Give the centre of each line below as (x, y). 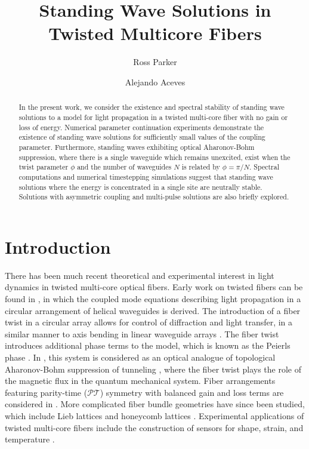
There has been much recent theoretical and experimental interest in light (140, 275)
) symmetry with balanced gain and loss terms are (192, 392)
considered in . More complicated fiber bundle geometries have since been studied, (155, 404)
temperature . (30, 439)
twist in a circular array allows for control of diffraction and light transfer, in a (149, 322)
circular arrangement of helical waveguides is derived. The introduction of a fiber (153, 310)
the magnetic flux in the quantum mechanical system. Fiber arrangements (140, 381)
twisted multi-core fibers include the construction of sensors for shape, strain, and (154, 427)
